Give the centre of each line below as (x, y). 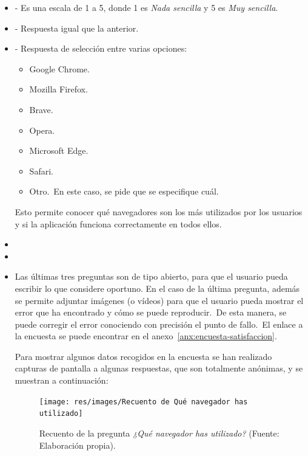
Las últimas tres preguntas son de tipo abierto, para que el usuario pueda (151, 276)
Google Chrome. (59, 68)
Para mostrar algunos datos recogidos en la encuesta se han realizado (143, 356)
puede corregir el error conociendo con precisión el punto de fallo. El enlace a (159, 324)
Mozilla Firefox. (59, 89)
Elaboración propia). (77, 445)
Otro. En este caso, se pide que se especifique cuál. (124, 191)
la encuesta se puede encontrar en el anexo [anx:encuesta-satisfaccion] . (146, 336)
